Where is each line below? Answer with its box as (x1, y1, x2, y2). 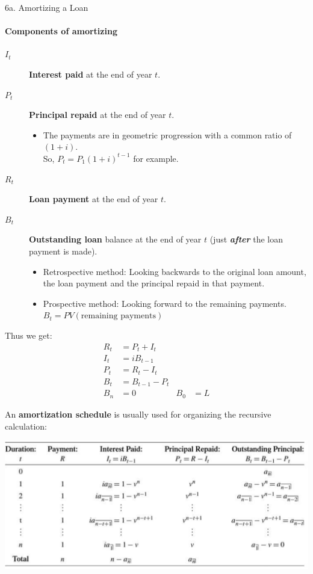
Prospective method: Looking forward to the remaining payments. (43, 297, 287, 309)
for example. (133, 152, 179, 164)
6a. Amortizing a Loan (5, 1, 88, 13)
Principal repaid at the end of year (29, 108, 166, 121)
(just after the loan (209, 233, 284, 245)
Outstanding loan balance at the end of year (29, 233, 202, 245)
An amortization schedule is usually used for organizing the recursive (5, 407, 271, 420)
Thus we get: (5, 329, 52, 341)
